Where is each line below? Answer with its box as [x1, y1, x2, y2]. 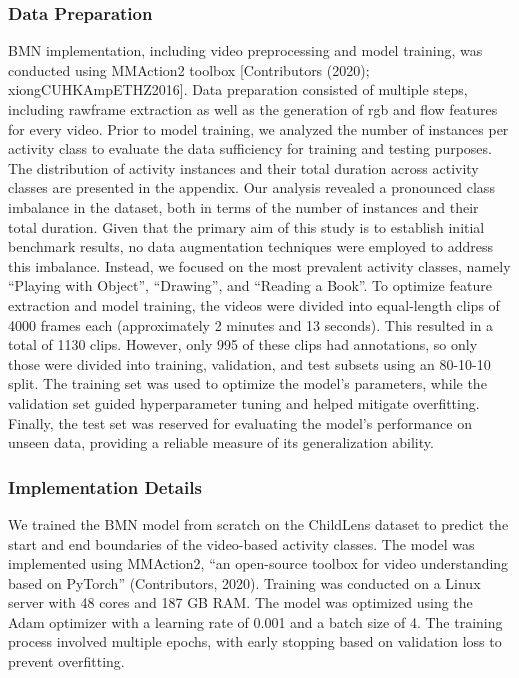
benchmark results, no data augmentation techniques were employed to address [8, 236, 494, 257]
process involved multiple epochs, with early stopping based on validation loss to [8, 631, 502, 652]
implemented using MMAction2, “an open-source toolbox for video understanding [8, 553, 509, 574]
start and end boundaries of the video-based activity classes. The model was [8, 533, 475, 554]
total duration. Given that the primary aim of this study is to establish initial [8, 216, 485, 237]
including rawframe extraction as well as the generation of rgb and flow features [8, 99, 498, 119]
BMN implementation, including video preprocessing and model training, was [8, 40, 483, 61]
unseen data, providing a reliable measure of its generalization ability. [8, 432, 434, 453]
